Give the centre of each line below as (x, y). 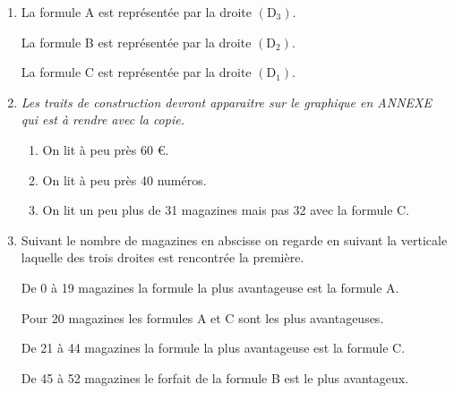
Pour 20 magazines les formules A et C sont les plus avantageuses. (202, 317)
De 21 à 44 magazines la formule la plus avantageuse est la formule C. (213, 348)
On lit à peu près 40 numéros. (124, 179)
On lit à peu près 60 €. (106, 149)
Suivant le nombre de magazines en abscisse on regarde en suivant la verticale (234, 239)
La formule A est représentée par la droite (136, 12)
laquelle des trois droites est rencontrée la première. (163, 257)
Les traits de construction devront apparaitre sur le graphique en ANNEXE (226, 102)
